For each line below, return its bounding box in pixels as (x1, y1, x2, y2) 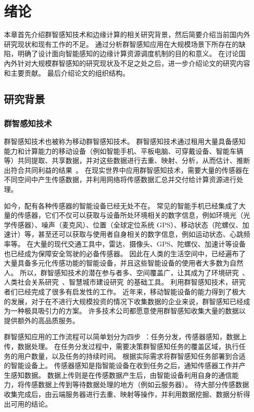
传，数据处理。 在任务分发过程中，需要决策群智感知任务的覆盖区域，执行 (4, 341, 239, 351)
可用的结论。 (10, 398, 52, 409)
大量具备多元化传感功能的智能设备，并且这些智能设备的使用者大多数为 (4, 258, 230, 268)
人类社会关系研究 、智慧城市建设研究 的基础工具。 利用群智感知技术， (4, 277, 232, 287)
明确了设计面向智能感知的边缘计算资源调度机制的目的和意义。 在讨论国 (17, 48, 246, 59)
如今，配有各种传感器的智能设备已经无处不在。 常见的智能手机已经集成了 (4, 200, 239, 210)
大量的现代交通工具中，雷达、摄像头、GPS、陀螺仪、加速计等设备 (33, 239, 246, 249)
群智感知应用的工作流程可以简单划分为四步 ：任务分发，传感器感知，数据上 (4, 331, 247, 342)
